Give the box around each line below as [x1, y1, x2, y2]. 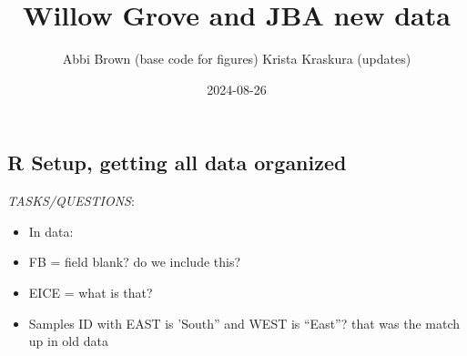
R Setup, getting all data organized [7, 148, 347, 177]
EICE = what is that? [28, 282, 153, 301]
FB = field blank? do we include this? [28, 252, 241, 271]
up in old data [28, 331, 108, 351]
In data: [28, 221, 74, 240]
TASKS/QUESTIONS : [7, 191, 135, 210]
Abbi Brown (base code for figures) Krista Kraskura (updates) [62, 49, 411, 68]
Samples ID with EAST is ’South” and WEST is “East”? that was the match [28, 313, 461, 332]
